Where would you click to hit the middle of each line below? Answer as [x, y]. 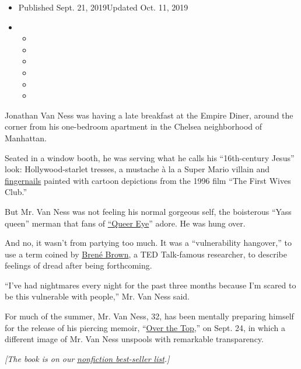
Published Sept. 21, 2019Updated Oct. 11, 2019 [103, 7]
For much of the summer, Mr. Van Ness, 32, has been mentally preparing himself [149, 316]
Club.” [16, 192]
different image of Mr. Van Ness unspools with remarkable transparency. [134, 339]
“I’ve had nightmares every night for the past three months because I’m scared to [150, 285]
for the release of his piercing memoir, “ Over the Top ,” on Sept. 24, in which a [145, 327]
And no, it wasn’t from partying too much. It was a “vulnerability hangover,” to [148, 243]
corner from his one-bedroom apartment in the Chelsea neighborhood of [134, 126]
